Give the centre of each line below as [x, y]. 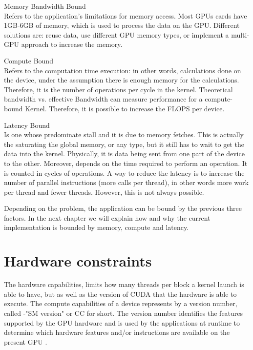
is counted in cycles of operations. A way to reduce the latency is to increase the [124, 173]
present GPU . [26, 341]
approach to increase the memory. [72, 44]
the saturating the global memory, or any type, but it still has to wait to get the [124, 144]
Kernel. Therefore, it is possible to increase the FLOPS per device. [125, 108]
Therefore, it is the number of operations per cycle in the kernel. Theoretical [118, 89]
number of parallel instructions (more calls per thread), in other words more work [126, 182]
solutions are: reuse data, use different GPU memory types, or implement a [116, 34]
